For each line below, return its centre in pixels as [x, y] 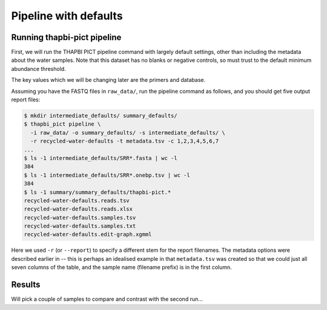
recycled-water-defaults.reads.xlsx [78, 209]
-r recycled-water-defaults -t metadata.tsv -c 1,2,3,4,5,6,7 [125, 141]
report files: [26, 99]
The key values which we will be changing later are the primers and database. [108, 80]
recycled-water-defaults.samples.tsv [80, 217]
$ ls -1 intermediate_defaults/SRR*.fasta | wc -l [101, 158]
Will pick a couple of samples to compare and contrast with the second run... [107, 299]
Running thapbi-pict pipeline [66, 37]
